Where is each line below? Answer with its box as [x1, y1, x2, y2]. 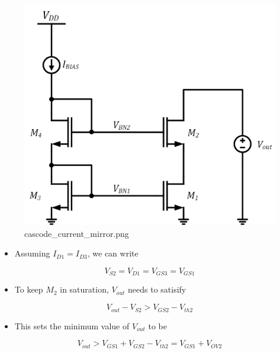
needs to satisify [128, 283, 186, 296]
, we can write [87, 247, 139, 259]
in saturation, [60, 283, 109, 296]
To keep [14, 283, 43, 296]
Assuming [14, 247, 50, 259]
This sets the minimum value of [14, 319, 130, 332]
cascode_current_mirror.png [24, 227, 129, 239]
